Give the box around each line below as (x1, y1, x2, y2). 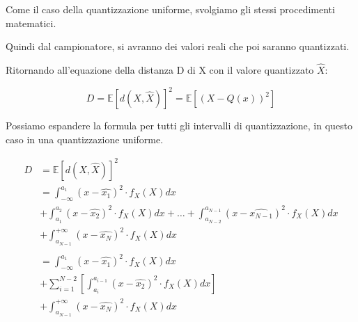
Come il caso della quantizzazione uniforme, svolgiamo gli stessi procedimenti (6, 2, 335, 16)
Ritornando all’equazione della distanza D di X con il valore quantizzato (6, 63, 314, 77)
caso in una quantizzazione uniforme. (6, 131, 164, 146)
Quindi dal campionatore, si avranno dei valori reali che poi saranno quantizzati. (6, 39, 350, 54)
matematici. (6, 15, 56, 30)
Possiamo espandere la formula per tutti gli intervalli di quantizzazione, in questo (6, 118, 353, 133)
